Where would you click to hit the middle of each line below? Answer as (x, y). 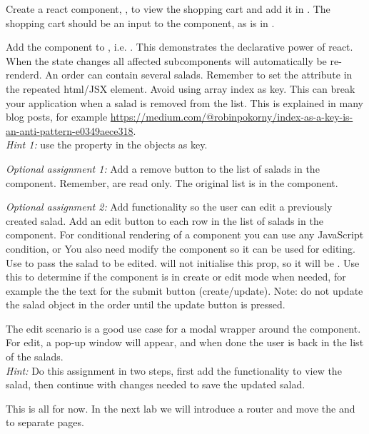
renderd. (24, 75)
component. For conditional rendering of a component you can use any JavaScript (185, 234)
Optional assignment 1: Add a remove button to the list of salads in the (163, 168)
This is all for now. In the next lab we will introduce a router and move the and (181, 408)
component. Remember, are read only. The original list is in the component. (172, 182)
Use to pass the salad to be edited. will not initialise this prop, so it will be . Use (183, 262)
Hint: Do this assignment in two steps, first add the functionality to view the (174, 370)
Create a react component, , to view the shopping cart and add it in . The (168, 9)
